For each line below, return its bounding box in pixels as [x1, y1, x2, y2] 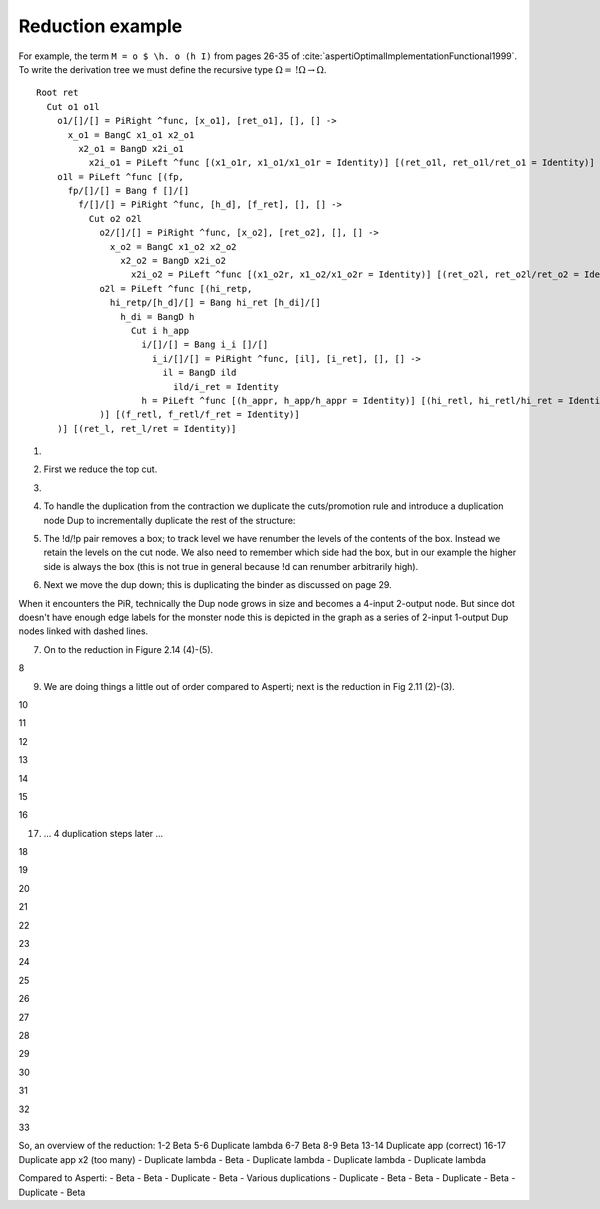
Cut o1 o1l [46, 101, 100, 112]
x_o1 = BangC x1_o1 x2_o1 [67, 129, 195, 140]
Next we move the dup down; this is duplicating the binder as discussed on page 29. [43, 579, 392, 591]
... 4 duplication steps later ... [43, 827, 164, 839]
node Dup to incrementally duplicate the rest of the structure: [43, 514, 296, 526]
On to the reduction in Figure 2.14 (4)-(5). [43, 643, 214, 655]
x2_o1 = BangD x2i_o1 [78, 143, 185, 154]
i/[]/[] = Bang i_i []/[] [141, 339, 269, 350]
